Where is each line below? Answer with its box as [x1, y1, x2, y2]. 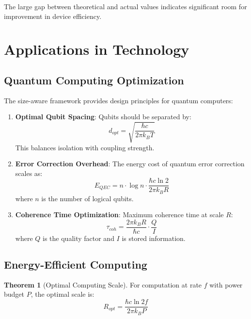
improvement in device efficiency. [4, 11, 102, 21]
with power [209, 279, 243, 289]
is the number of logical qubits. [41, 193, 134, 203]
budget [4, 289, 25, 299]
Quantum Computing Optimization [4, 72, 184, 87]
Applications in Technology [4, 39, 189, 59]
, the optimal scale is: [31, 289, 94, 299]
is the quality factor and [43, 233, 114, 243]
